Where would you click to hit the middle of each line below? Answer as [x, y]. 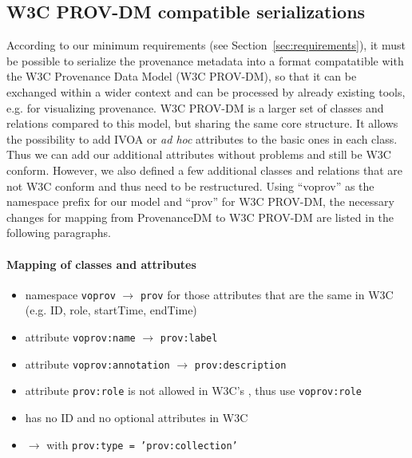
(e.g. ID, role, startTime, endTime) [111, 310]
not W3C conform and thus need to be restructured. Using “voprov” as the [190, 186]
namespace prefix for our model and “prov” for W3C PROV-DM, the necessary [200, 201]
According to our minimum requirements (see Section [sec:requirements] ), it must [206, 45]
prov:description [240, 365]
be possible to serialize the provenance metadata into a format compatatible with [205, 60]
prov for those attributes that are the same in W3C [267, 294]
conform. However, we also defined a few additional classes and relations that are [204, 170]
